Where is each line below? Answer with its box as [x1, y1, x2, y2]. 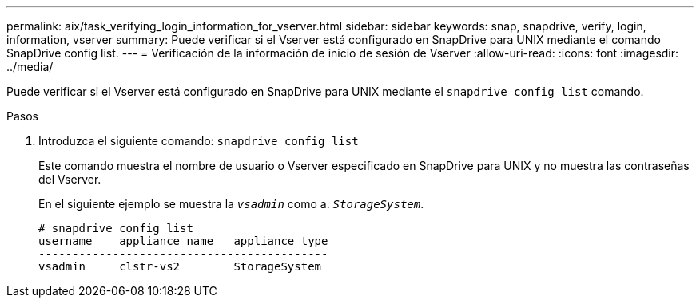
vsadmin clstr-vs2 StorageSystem [38, 260, 322, 273]
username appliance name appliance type [38, 235, 328, 247]
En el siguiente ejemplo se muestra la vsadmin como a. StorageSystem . [38, 197, 424, 211]
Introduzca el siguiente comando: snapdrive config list [38, 134, 359, 148]
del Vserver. [38, 172, 101, 186]
